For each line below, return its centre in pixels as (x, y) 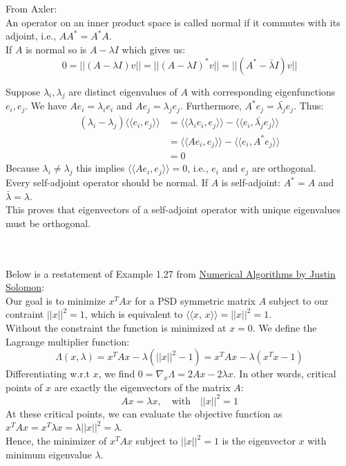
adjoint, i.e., (31, 36)
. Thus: (309, 106)
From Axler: (31, 9)
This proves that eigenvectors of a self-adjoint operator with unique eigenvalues (173, 209)
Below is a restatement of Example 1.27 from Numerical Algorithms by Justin (171, 273)
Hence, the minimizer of (56, 440)
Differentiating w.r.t (48, 374)
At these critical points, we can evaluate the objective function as (144, 413)
